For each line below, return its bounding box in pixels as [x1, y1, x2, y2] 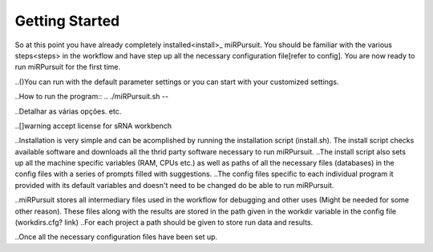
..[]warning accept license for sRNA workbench [14, 121, 172, 130]
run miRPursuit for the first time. [14, 62, 120, 72]
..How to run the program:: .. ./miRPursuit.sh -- [14, 92, 168, 102]
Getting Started [14, 12, 120, 30]
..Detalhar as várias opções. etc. [14, 106, 122, 116]
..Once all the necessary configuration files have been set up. [14, 232, 218, 242]
